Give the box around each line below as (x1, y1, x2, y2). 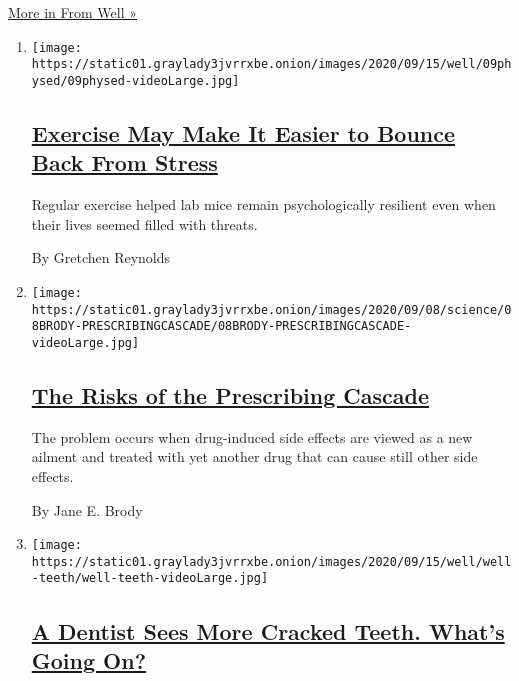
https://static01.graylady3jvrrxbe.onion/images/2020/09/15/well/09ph (31, 57, 512, 72)
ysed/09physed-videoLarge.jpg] (31, 73, 240, 88)
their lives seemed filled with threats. (31, 213, 258, 234)
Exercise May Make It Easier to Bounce (31, 117, 456, 148)
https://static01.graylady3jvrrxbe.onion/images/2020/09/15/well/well (31, 554, 512, 569)
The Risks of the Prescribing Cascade (31, 379, 429, 410)
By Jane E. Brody (31, 499, 143, 520)
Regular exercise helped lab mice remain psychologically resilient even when (31, 194, 496, 215)
